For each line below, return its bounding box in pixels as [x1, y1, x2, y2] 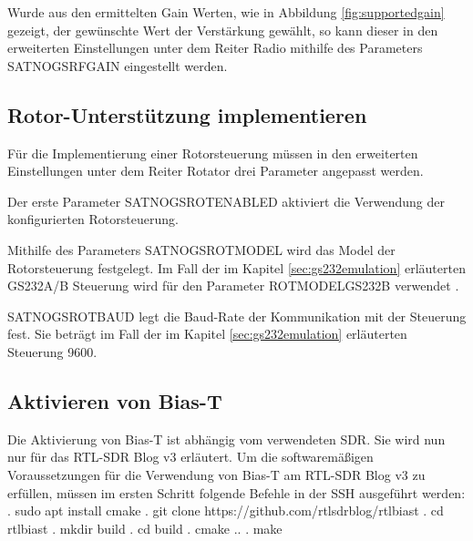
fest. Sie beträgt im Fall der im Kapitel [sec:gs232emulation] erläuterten [7, 324, 407, 343]
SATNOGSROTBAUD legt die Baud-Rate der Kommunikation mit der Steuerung [7, 306, 467, 325]
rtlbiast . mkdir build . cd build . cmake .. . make [7, 518, 283, 537]
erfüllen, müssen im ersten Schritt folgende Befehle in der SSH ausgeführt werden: [7, 483, 466, 502]
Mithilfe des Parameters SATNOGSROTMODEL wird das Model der [7, 240, 396, 259]
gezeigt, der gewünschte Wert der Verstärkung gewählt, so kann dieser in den [7, 20, 438, 39]
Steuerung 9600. [7, 342, 98, 361]
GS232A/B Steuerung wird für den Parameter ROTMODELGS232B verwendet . [7, 276, 459, 295]
